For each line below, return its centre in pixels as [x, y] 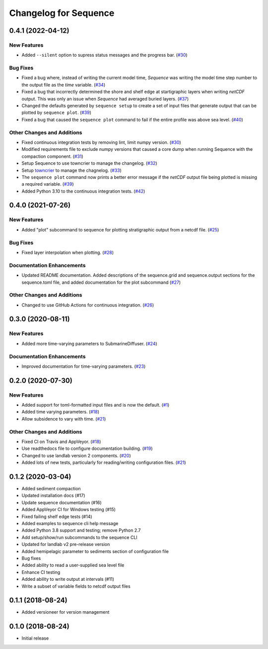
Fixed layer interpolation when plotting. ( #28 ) [68, 252]
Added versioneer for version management [66, 612]
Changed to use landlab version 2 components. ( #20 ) [76, 455]
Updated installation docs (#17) [53, 496]
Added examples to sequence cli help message [70, 524]
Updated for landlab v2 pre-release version [66, 544]
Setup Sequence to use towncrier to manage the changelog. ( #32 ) [89, 163]
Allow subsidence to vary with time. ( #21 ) [64, 419]
